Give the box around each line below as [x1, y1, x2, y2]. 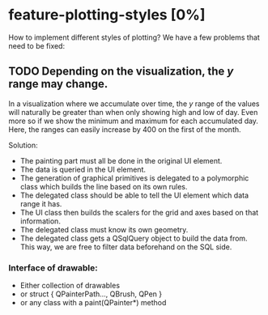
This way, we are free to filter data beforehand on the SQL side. [19, 241, 232, 252]
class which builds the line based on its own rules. [19, 181, 188, 191]
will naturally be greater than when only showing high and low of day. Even [8, 107, 258, 117]
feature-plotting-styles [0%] [8, 6, 206, 24]
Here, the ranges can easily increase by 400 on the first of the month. [8, 124, 241, 134]
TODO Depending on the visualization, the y [8, 65, 234, 79]
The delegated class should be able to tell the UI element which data [19, 190, 249, 200]
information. [19, 216, 61, 226]
